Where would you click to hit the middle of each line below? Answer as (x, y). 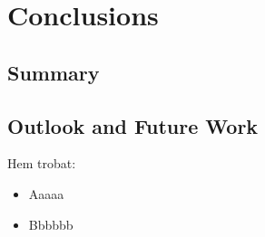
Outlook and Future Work (133, 125)
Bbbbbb (51, 224)
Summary (54, 72)
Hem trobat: (42, 163)
